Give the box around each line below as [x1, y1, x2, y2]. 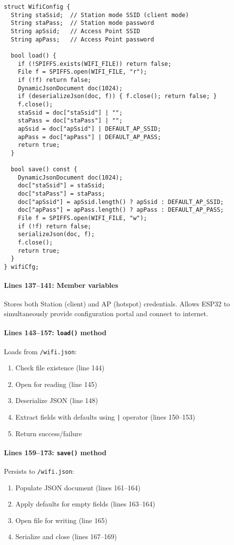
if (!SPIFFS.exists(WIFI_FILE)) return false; [18, 60, 172, 67]
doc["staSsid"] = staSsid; [18, 182, 105, 189]
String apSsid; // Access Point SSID [11, 27, 140, 35]
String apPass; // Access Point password [11, 36, 154, 43]
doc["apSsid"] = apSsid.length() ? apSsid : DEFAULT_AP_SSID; [18, 198, 224, 205]
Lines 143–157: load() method [4, 327, 107, 338]
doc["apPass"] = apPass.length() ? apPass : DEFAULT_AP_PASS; [18, 206, 224, 214]
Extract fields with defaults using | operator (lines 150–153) [15, 411, 195, 422]
